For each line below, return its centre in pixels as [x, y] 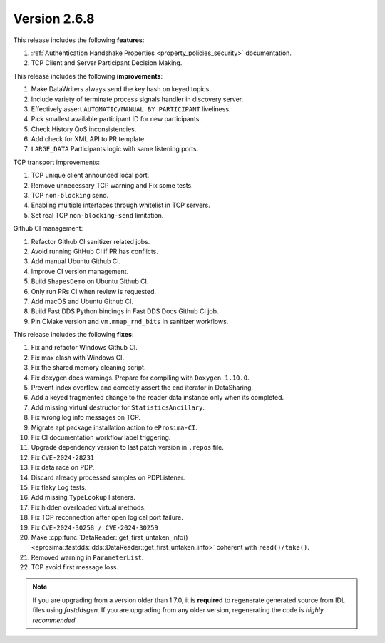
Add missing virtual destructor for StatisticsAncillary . [118, 407]
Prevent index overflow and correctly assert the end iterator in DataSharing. [142, 388]
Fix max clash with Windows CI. [78, 358]
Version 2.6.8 [54, 19]
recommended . [55, 620]
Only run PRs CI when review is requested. [94, 291]
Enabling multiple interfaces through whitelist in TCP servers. [120, 205]
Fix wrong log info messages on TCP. [86, 417]
